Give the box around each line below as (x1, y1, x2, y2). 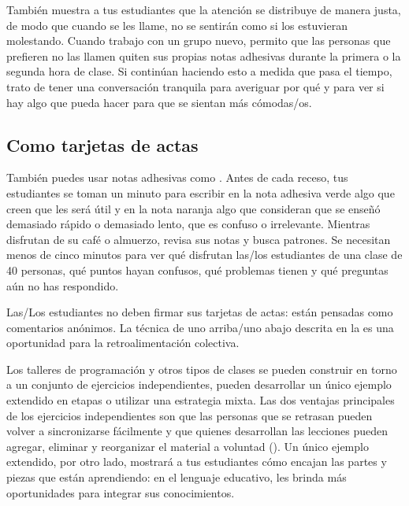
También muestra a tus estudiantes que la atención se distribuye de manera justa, (6, 2, 401, 17)
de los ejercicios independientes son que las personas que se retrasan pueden (6, 407, 373, 423)
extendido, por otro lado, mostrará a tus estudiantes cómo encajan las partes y (6, 453, 387, 470)
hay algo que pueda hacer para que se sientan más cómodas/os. (6, 94, 312, 110)
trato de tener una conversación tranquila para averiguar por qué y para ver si (6, 78, 385, 94)
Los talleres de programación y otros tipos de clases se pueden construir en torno (6, 360, 397, 377)
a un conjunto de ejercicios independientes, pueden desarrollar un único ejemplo (6, 376, 392, 393)
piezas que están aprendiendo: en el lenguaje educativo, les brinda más (6, 469, 347, 486)
